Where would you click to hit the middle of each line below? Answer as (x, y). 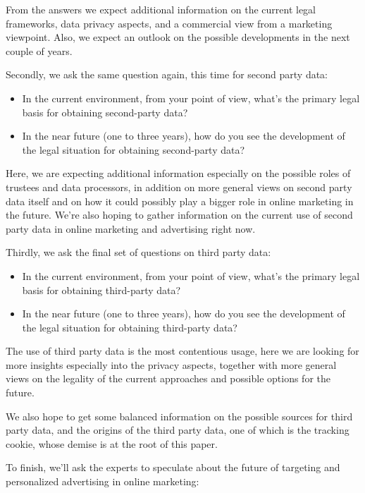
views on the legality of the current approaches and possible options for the (168, 378)
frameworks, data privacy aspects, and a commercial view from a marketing (169, 23)
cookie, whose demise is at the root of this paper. (112, 443)
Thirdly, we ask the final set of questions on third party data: (138, 252)
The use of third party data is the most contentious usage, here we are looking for (182, 351)
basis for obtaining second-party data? (105, 112)
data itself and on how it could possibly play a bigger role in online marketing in (180, 201)
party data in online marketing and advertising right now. (131, 228)
